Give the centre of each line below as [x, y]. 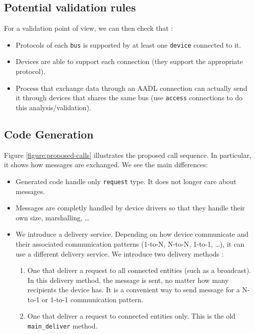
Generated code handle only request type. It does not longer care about [126, 181]
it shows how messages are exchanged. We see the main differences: [106, 165]
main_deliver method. [63, 326]
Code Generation [49, 134]
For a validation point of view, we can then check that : [89, 28]
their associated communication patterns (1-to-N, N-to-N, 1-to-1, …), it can [130, 243]
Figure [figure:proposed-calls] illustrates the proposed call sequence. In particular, [128, 155]
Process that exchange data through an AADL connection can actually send [131, 88]
